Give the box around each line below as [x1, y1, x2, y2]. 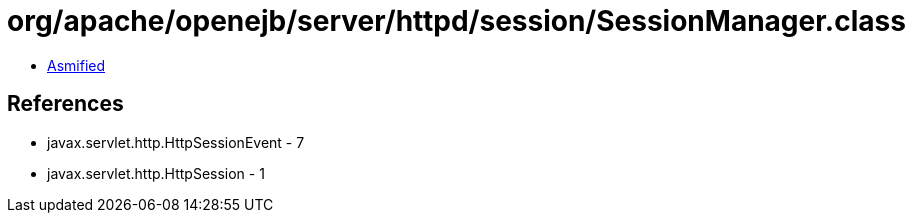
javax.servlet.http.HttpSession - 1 [47, 164, 265, 182]
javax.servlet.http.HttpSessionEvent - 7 [47, 133, 305, 151]
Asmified [47, 56, 106, 74]
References [7, 91, 124, 117]
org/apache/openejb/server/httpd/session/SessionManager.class [7, 4, 906, 38]
